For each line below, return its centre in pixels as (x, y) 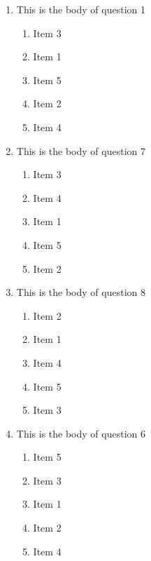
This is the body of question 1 (81, 9)
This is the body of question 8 (81, 292)
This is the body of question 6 (81, 433)
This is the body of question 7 (81, 150)
